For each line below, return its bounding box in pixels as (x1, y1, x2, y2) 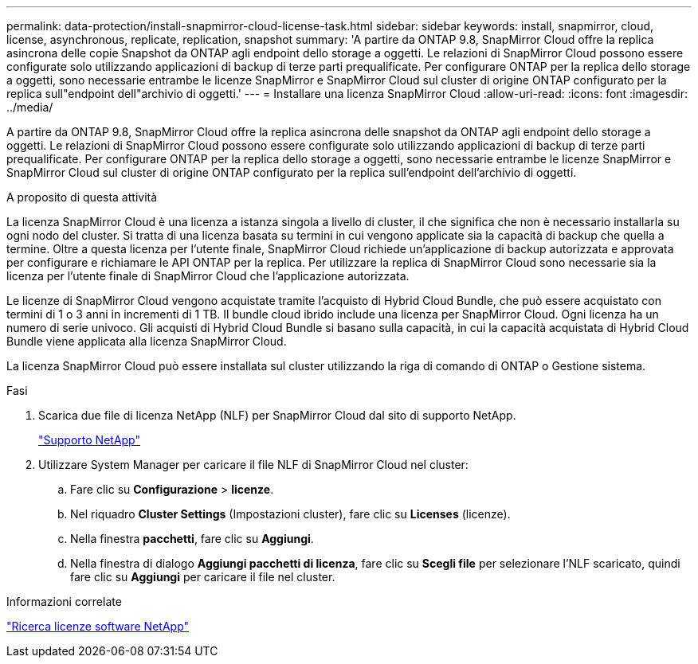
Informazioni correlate (6, 595, 122, 608)
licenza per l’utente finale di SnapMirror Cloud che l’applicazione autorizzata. (6, 269, 410, 283)
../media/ (6, 100, 53, 114)
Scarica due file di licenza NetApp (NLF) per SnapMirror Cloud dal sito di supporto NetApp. (38, 408, 516, 422)
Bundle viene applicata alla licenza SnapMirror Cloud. (6, 334, 287, 348)
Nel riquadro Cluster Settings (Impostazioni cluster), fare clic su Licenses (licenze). (70, 507, 511, 521)
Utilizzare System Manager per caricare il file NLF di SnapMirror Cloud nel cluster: (38, 458, 469, 471)
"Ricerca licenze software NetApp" (6, 619, 190, 633)
